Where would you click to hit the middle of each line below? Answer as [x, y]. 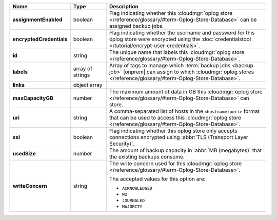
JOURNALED [133, 201]
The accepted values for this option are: [157, 179]
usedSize [24, 154]
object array [88, 85]
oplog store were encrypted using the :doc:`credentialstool [180, 39]
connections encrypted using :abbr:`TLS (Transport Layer [179, 137]
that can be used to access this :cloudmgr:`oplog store [175, 118]
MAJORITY [132, 207]
